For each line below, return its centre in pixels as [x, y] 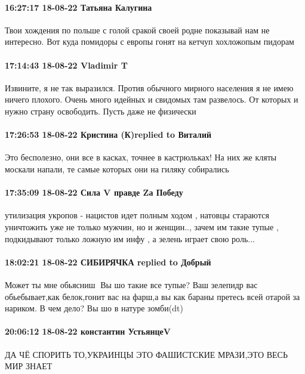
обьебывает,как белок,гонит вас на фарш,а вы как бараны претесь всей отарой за [152, 296]
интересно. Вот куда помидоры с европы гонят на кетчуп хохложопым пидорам [150, 41]
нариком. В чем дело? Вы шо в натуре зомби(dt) [94, 308]
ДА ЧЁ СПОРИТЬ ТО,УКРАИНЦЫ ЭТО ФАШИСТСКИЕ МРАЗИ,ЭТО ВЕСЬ [146, 354]
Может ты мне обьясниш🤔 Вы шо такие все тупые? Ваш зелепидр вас [131, 284]
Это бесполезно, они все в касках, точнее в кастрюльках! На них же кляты [141, 157]
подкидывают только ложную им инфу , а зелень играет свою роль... [130, 238]
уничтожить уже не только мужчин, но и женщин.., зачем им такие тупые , [142, 226]
